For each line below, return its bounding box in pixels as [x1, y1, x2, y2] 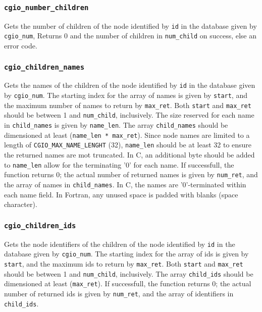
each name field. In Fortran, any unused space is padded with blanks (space [4, 189, 238, 199]
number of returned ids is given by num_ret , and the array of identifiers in [4, 288, 234, 298]
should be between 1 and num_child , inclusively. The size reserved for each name [4, 110, 254, 120]
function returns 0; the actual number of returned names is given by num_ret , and [4, 169, 258, 180]
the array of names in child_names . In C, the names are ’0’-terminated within [4, 179, 246, 189]
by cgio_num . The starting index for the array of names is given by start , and [4, 90, 247, 100]
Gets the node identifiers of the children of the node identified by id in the [4, 238, 235, 249]
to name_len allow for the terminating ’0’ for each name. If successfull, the [4, 159, 234, 170]
